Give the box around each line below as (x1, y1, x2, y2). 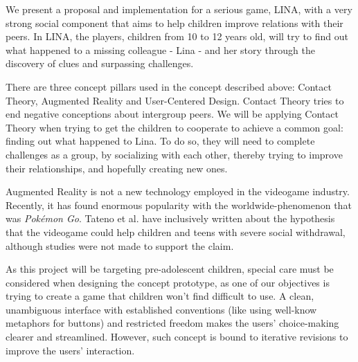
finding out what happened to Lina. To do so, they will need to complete (6, 134, 315, 148)
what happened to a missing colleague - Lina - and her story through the (6, 42, 315, 57)
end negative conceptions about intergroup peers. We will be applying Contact (6, 107, 339, 121)
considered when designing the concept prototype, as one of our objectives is (6, 275, 330, 289)
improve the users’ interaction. (6, 343, 135, 357)
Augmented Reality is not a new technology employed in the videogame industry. (6, 184, 350, 199)
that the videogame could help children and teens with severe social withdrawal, (6, 224, 346, 239)
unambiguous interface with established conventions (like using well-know (6, 302, 317, 316)
